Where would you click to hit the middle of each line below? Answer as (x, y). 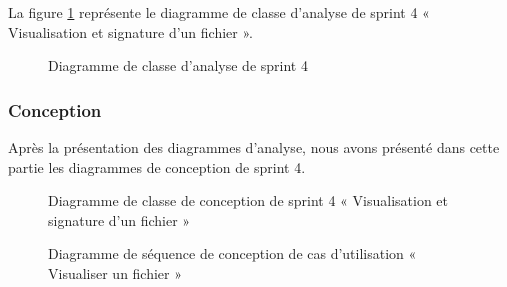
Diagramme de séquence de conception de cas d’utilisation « (232, 253)
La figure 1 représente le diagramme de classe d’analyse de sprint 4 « (219, 12)
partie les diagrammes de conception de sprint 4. (157, 166)
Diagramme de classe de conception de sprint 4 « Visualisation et (248, 200)
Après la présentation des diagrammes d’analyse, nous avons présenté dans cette (254, 147)
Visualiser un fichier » (115, 272)
